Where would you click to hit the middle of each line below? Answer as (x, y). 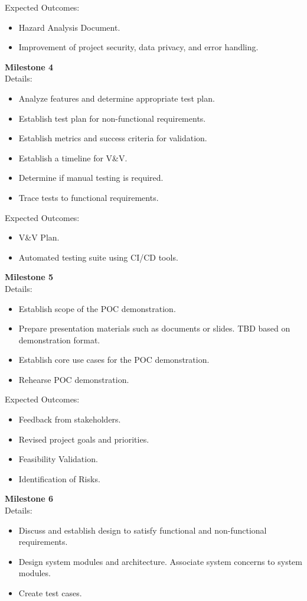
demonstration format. (59, 340)
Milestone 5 (29, 277)
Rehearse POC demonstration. (74, 379)
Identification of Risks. (59, 478)
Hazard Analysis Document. (69, 27)
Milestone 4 (29, 66)
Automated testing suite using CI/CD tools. (98, 257)
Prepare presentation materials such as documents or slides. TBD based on (154, 328)
